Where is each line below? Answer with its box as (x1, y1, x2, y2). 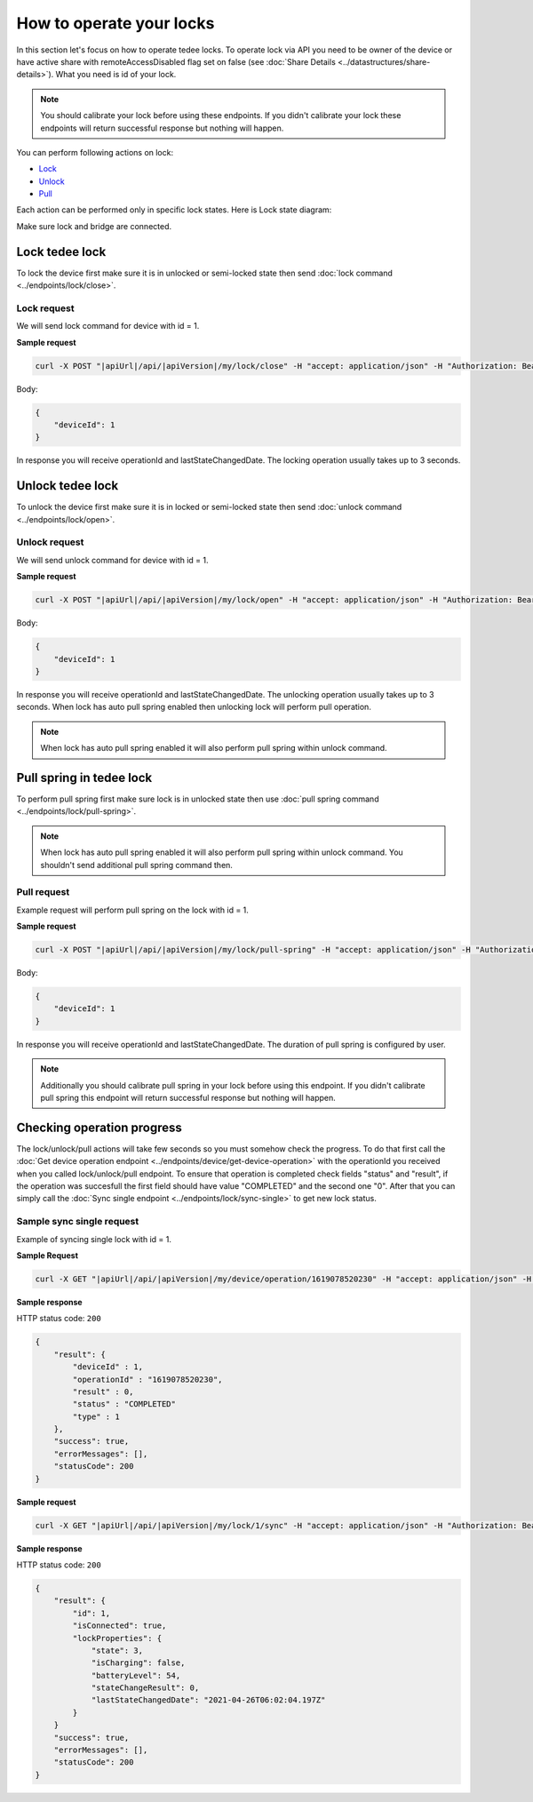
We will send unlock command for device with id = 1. (16, 554, 209, 565)
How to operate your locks (16, 13, 215, 33)
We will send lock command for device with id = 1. (16, 321, 200, 331)
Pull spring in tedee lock (16, 769, 153, 785)
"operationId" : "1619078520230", (72, 1374, 223, 1384)
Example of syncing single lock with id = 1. (16, 1233, 172, 1244)
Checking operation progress (16, 1120, 182, 1135)
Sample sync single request (16, 1216, 139, 1228)
